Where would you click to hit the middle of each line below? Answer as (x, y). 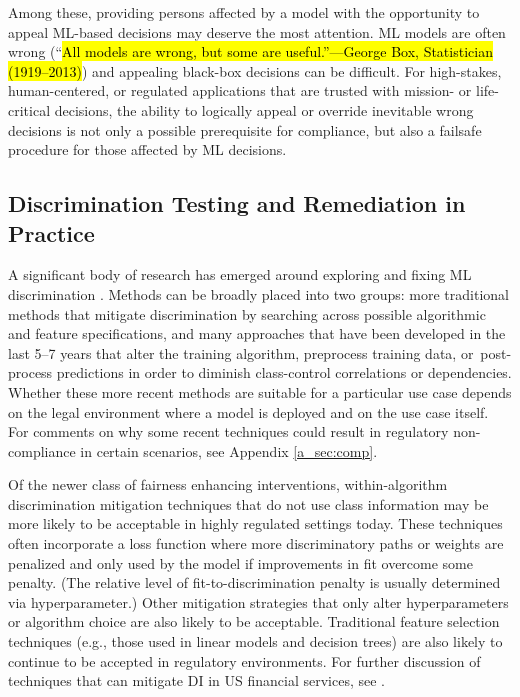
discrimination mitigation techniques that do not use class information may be (248, 503)
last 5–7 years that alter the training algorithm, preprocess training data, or (241, 352)
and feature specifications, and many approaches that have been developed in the (257, 333)
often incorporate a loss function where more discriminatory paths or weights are (256, 543)
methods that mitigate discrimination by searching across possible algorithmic (247, 313)
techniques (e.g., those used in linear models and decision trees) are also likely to (255, 641)
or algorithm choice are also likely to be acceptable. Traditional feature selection (254, 621)
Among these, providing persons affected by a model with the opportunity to (244, 12)
